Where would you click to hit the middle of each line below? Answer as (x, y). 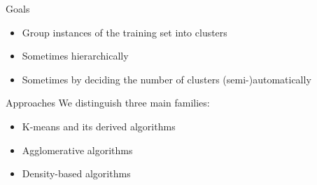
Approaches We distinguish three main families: (108, 103)
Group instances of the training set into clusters (125, 32)
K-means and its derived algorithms (99, 126)
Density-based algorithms (76, 173)
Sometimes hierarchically (75, 56)
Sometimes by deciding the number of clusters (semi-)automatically (167, 79)
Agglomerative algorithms (77, 150)
